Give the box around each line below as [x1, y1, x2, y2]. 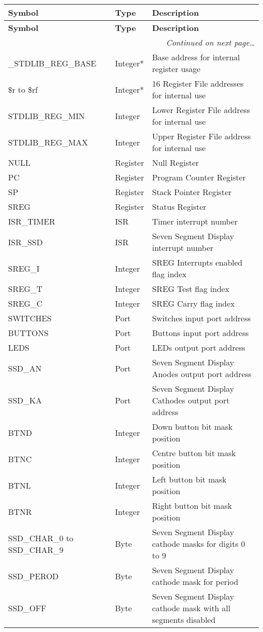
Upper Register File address [152, 130, 251, 142]
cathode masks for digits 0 [152, 538, 245, 549]
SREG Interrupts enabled [152, 256, 243, 268]
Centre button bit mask [152, 447, 236, 459]
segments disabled [152, 614, 215, 625]
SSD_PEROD [8, 570, 59, 582]
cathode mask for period [152, 576, 239, 587]
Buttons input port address [152, 327, 249, 339]
